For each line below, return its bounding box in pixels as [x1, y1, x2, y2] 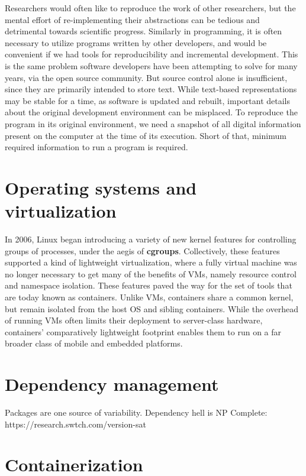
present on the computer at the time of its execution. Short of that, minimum [5, 129, 286, 141]
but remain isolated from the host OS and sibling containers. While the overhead [5, 302, 298, 315]
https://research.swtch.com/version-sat [5, 417, 146, 430]
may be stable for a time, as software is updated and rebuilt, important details [5, 94, 290, 106]
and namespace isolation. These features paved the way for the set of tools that [5, 279, 292, 292]
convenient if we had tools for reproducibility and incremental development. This [5, 48, 298, 60]
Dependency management [5, 372, 219, 396]
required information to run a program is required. [5, 141, 188, 153]
